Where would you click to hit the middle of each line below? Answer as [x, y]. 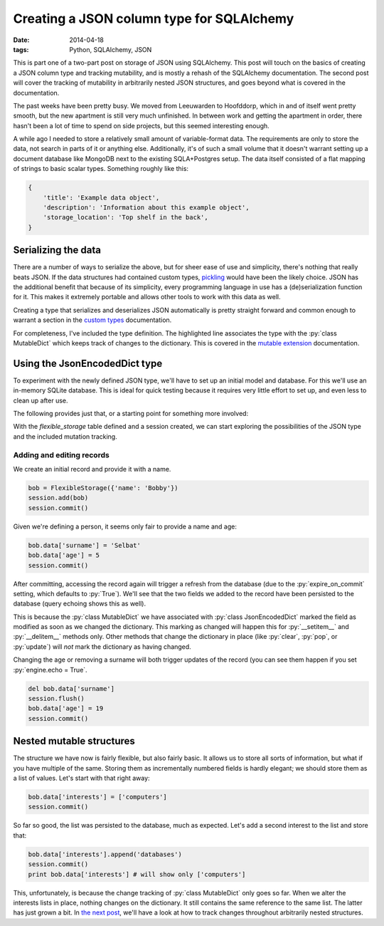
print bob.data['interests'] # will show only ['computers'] [137, 874]
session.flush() [57, 699]
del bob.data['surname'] [71, 688]
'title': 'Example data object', [101, 197]
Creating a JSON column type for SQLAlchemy [154, 19]
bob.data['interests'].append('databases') [105, 854]
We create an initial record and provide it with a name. [92, 469]
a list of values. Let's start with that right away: [81, 778]
